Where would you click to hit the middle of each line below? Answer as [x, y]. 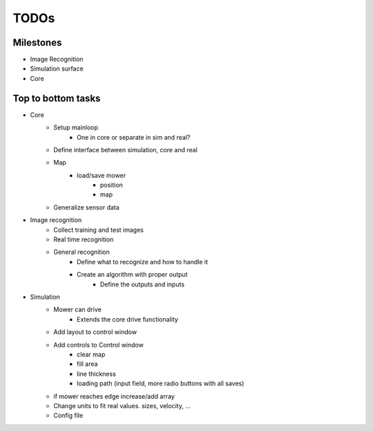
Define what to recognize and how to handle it [143, 262]
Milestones [37, 43]
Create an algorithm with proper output [132, 275]
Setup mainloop [76, 127]
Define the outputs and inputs [143, 284]
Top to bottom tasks [57, 98]
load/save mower [102, 175]
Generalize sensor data [87, 207]
